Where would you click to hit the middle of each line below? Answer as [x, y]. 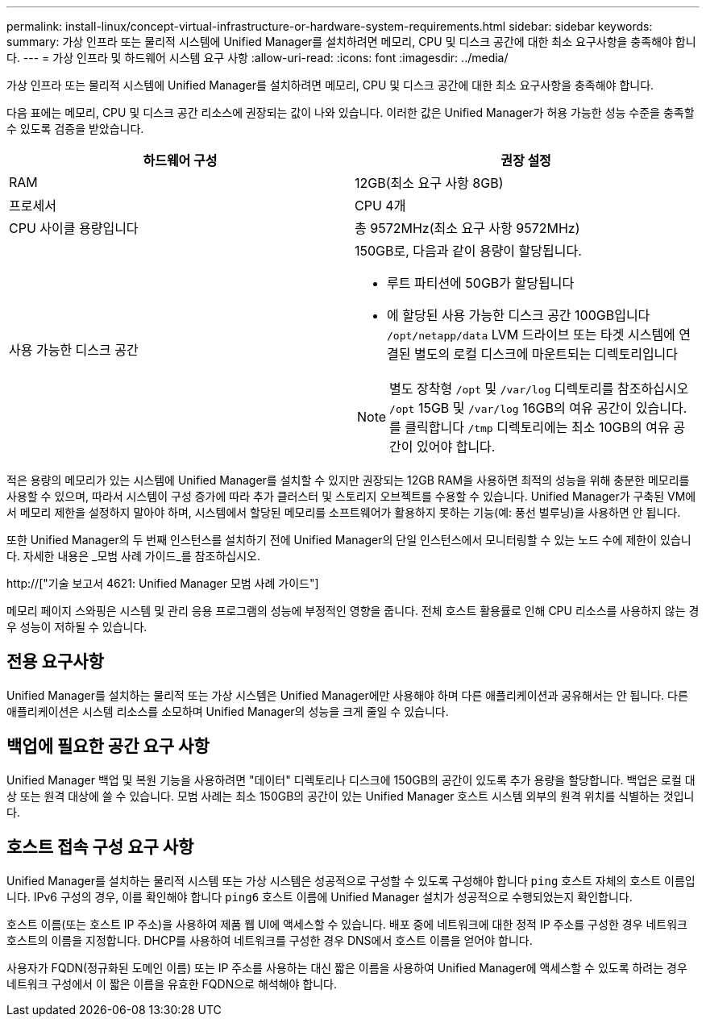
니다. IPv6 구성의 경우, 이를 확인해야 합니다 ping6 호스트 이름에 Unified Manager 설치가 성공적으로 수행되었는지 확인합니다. [320, 896]
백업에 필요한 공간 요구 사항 [108, 746]
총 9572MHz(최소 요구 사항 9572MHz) [467, 228]
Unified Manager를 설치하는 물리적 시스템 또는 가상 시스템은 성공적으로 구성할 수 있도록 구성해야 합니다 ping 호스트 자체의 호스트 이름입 [351, 880]
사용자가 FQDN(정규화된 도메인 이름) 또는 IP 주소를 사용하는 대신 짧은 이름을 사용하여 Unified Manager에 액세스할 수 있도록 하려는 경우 [347, 967]
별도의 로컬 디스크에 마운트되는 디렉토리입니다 [546, 354]
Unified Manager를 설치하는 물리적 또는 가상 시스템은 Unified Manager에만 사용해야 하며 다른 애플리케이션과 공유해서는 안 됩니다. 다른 [347, 695]
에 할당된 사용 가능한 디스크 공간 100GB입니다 [519, 315]
